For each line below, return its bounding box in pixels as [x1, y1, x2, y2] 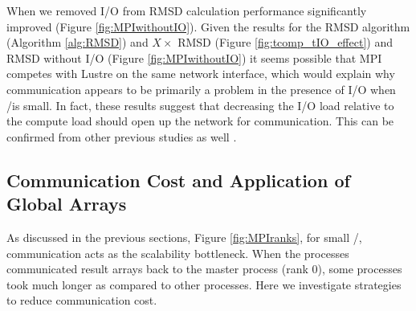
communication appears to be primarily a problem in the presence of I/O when [6, 80, 396, 97]
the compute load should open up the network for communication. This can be [6, 113, 394, 129]
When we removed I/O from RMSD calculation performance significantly [6, 2, 367, 18]
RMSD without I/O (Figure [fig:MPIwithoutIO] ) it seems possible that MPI [6, 49, 382, 66]
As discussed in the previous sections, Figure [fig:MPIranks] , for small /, [6, 228, 362, 245]
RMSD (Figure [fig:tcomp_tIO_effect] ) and [177, 34, 393, 51]
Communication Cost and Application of [6, 167, 350, 192]
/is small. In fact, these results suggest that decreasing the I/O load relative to [6, 96, 394, 113]
